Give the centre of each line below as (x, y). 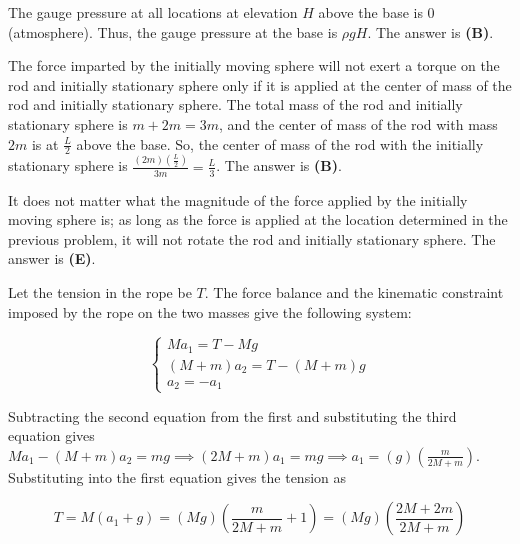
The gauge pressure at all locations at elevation (153, 12)
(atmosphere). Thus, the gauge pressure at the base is (173, 31)
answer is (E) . (52, 258)
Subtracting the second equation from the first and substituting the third (232, 415)
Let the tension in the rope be (100, 291)
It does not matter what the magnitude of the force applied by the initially (238, 199)
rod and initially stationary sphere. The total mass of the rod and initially (235, 104)
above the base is (370, 12)
